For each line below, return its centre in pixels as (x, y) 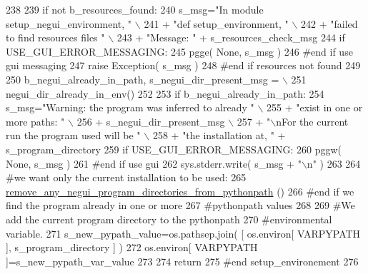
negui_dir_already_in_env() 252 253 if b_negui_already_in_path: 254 (165, 93)
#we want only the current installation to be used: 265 (126, 177)
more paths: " (35, 121)
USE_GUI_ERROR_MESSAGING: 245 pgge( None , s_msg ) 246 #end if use (179, 51)
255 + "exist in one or (315, 107)
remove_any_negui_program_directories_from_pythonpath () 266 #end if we (180, 191)
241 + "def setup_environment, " (216, 23)
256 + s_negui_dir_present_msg (151, 121)
